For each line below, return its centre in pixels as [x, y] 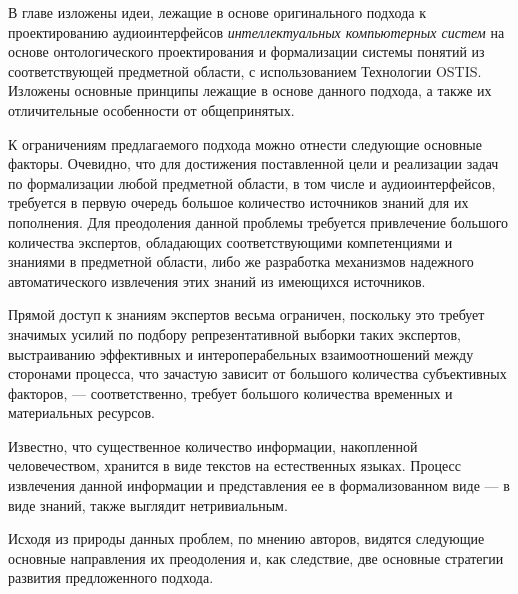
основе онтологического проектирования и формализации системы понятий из [246, 51]
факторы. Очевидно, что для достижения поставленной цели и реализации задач [253, 163]
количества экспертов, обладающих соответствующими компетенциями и [230, 241]
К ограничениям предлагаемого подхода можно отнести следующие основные [245, 143]
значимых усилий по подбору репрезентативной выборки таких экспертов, [234, 333]
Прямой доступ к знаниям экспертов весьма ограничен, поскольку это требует [246, 314]
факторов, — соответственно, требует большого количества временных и [230, 392]
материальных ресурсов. [82, 412]
